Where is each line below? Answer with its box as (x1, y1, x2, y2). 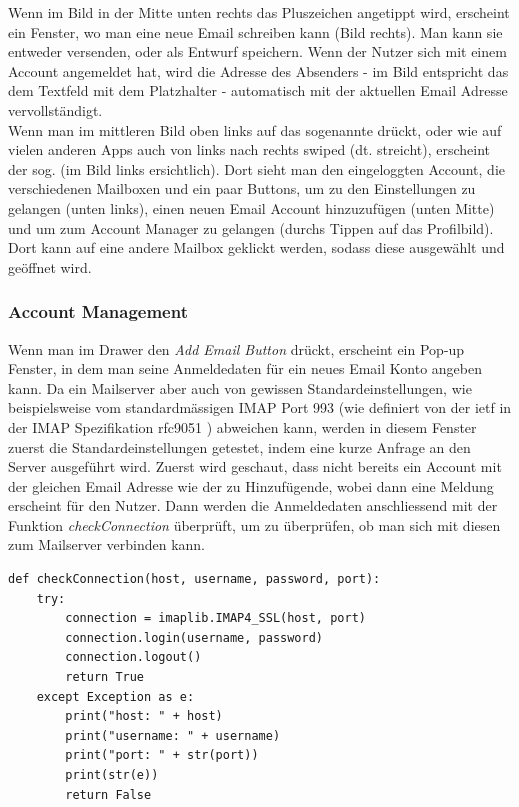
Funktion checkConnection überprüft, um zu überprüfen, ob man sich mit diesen (8, 514, 501, 535)
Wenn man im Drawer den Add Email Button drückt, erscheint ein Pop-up (8, 338, 465, 359)
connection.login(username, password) (65, 630, 323, 645)
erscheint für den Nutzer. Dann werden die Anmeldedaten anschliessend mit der (8, 495, 498, 516)
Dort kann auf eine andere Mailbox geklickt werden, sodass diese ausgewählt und (8, 237, 505, 258)
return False (65, 787, 152, 802)
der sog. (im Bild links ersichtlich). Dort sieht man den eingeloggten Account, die (8, 158, 506, 179)
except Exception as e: (36, 689, 195, 704)
